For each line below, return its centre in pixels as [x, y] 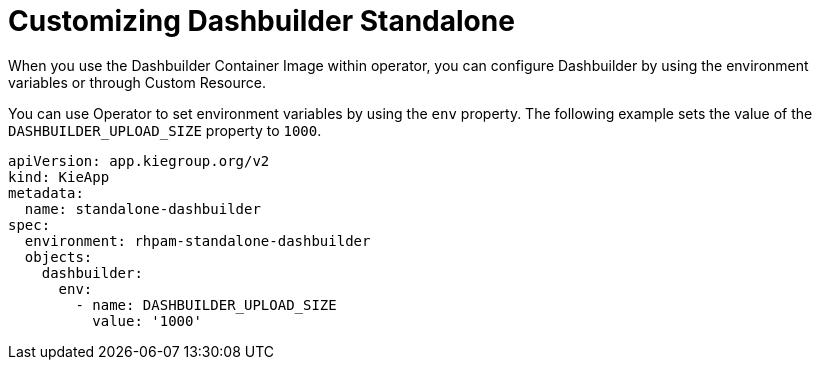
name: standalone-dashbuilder [142, 208]
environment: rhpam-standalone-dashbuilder [197, 240]
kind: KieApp [59, 176]
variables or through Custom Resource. [137, 82]
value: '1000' [147, 320]
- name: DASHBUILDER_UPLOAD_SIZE [206, 304]
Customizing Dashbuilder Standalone [261, 21]
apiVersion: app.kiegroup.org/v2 [139, 160]
